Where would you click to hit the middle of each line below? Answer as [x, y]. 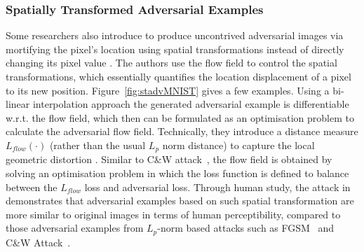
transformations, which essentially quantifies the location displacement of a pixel [178, 76]
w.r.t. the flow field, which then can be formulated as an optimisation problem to [180, 117]
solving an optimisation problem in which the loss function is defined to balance [177, 173]
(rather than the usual [97, 145]
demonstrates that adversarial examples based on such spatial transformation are [180, 201]
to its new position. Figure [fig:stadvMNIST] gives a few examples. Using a [168, 90]
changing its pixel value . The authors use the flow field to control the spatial [171, 63]
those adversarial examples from [75, 228]
